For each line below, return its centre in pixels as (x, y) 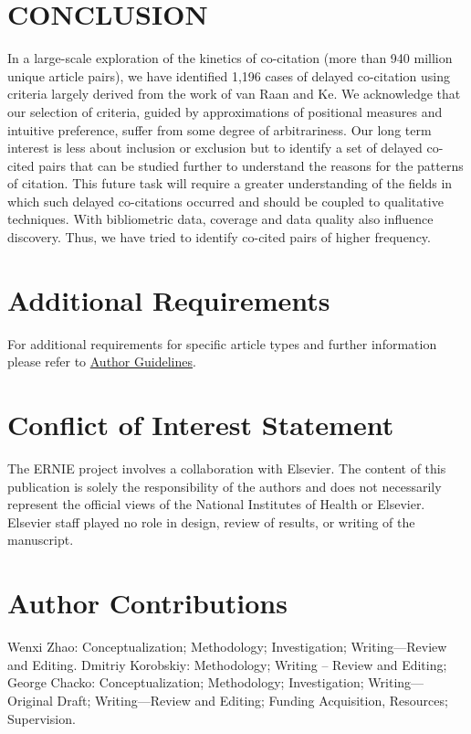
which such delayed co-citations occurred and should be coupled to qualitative (225, 201)
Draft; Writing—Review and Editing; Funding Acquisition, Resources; (252, 700)
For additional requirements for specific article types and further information (222, 343)
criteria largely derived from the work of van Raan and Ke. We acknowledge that (234, 94)
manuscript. (41, 540)
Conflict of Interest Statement (201, 425)
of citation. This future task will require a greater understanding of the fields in (230, 183)
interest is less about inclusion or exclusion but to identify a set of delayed (215, 148)
